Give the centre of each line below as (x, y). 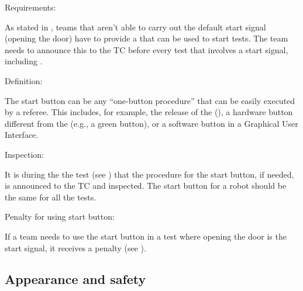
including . (24, 61)
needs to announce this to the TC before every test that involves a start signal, (147, 49)
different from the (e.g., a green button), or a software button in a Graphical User (151, 123)
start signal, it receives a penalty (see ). (75, 247)
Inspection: (24, 154)
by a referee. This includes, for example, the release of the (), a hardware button (149, 112)
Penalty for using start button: (60, 216)
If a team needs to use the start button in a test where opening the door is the (146, 236)
